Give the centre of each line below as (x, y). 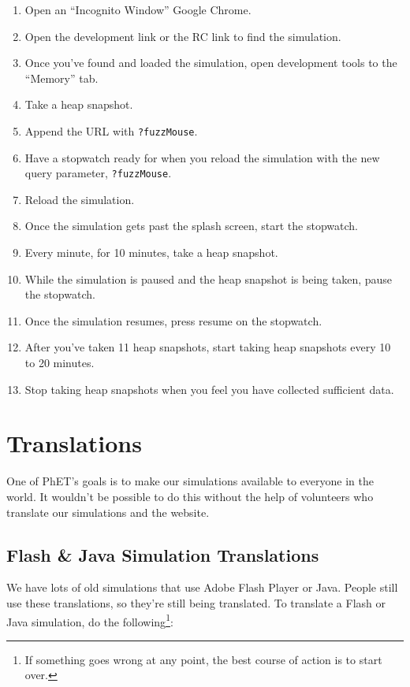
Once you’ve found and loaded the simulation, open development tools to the (211, 63)
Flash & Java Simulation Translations (163, 554)
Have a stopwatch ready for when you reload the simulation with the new (202, 157)
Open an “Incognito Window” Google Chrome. (138, 9)
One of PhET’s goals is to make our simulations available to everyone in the (190, 481)
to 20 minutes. (60, 363)
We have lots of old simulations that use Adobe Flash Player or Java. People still (202, 587)
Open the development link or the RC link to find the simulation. (183, 36)
